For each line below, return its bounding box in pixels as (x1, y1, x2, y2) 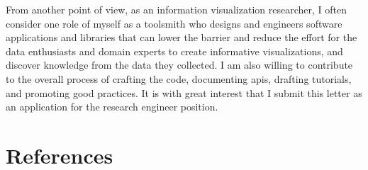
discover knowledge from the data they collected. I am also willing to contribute (6, 57, 353, 72)
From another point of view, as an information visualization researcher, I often (6, 2, 347, 16)
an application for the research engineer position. (6, 99, 218, 114)
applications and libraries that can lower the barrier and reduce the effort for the (6, 30, 357, 45)
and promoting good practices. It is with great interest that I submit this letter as (6, 85, 362, 100)
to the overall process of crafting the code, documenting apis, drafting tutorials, (6, 71, 352, 86)
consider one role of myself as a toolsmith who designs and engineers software (6, 16, 342, 30)
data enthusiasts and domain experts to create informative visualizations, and (6, 43, 343, 58)
